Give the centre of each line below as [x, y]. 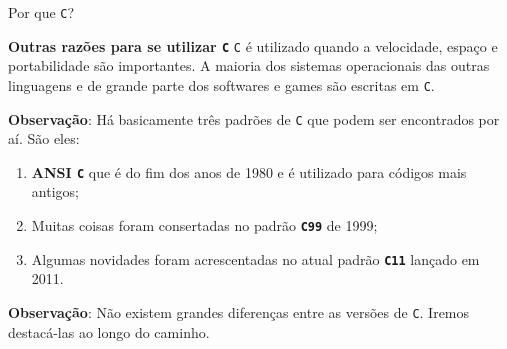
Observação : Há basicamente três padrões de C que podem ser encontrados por [254, 118]
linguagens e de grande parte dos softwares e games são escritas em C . [221, 84]
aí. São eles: [44, 138]
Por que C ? [41, 12]
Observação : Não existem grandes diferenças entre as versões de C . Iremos [239, 311]
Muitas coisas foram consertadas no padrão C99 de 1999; [204, 225]
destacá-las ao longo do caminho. [109, 331]
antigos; [55, 191]
